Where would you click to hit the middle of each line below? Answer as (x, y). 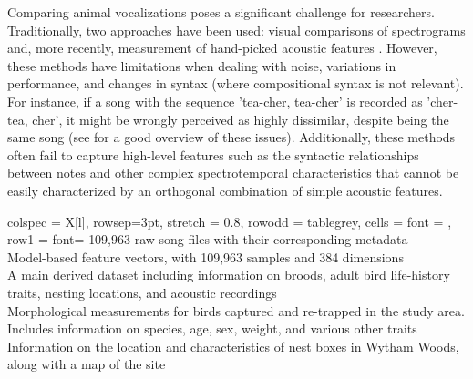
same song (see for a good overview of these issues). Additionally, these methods (231, 137)
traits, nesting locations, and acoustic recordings (142, 292)
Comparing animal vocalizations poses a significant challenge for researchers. (221, 12)
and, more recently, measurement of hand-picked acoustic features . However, (222, 48)
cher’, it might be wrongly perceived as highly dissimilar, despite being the (241, 119)
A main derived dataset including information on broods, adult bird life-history (229, 275)
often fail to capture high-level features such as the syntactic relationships (213, 154)
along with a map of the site (87, 364)
